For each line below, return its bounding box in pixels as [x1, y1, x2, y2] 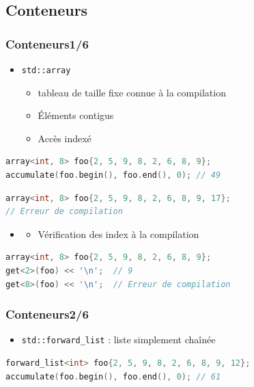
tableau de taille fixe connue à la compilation [38, 85, 226, 99]
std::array [21, 66, 71, 75]
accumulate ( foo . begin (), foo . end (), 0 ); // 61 [5, 371, 221, 382]
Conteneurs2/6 [5, 306, 89, 323]
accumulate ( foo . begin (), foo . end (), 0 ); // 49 [5, 170, 221, 181]
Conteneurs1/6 [5, 35, 89, 52]
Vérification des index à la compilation [38, 226, 199, 241]
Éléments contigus [38, 108, 114, 122]
